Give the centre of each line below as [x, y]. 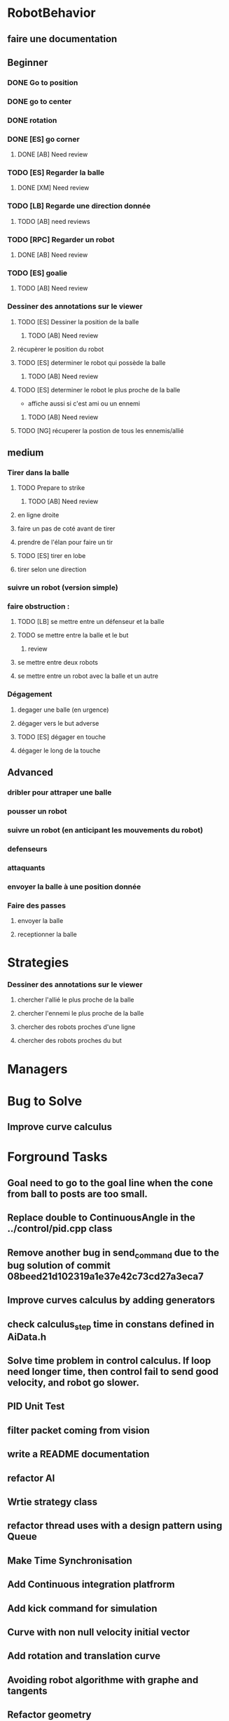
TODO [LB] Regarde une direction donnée [79, 206]
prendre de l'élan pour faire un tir [65, 543]
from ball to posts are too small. [78, 1194]
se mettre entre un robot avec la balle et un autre [88, 676]
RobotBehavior [51, 13]
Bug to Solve [45, 1101]
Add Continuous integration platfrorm [91, 1584]
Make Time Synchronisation [70, 1561]
